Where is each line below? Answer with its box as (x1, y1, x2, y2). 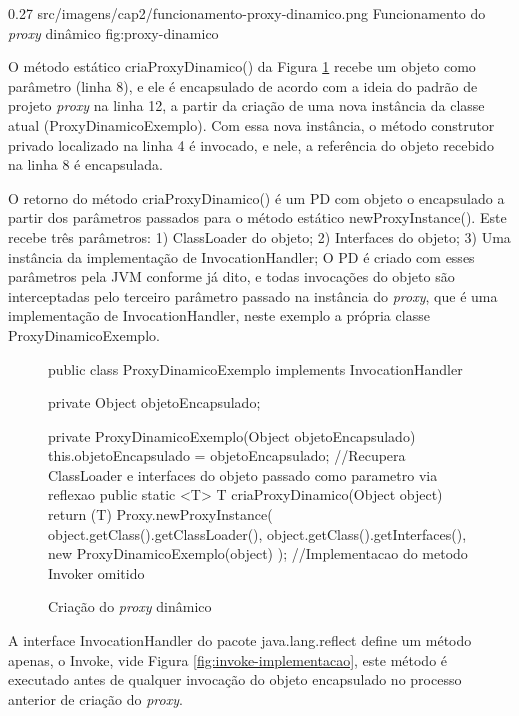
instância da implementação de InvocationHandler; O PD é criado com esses (8, 246, 475, 267)
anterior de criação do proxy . (8, 688, 183, 709)
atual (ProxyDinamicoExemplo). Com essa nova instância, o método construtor (8, 114, 495, 135)
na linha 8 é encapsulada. (8, 154, 163, 175)
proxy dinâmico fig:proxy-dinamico (8, 22, 219, 43)
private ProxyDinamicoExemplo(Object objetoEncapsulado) (48, 425, 416, 446)
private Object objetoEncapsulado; (48, 392, 261, 413)
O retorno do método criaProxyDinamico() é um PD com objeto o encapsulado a (8, 187, 505, 208)
